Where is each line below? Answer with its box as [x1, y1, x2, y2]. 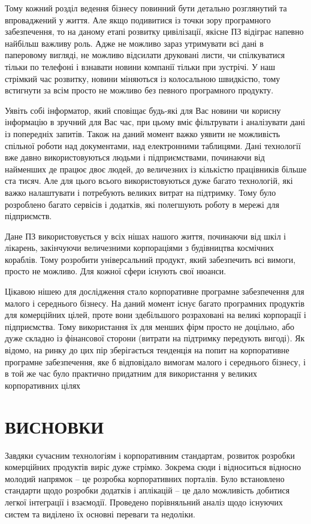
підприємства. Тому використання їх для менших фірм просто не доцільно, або [5, 320, 294, 332]
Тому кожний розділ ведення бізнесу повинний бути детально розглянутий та [5, 2, 287, 14]
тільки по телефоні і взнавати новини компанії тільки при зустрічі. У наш [5, 60, 275, 72]
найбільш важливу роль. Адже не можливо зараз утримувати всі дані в [5, 37, 264, 49]
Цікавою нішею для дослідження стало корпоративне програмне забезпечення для [5, 285, 304, 298]
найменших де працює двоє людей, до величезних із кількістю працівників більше [5, 162, 307, 175]
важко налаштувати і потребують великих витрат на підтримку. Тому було [5, 186, 276, 198]
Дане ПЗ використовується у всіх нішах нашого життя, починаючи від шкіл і [5, 229, 286, 242]
